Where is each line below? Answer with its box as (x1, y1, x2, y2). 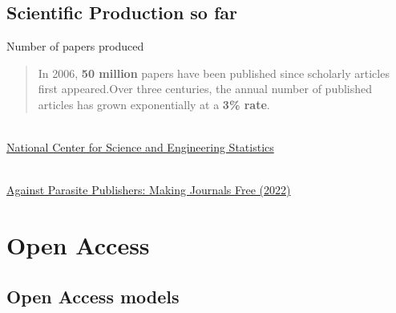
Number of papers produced (6, 38, 144, 55)
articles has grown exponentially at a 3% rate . (38, 96, 270, 112)
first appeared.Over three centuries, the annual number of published (38, 80, 373, 97)
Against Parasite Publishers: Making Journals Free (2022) (6, 181, 291, 198)
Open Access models (6, 283, 180, 308)
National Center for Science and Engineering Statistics (6, 139, 274, 156)
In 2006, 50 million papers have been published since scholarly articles (38, 64, 390, 81)
